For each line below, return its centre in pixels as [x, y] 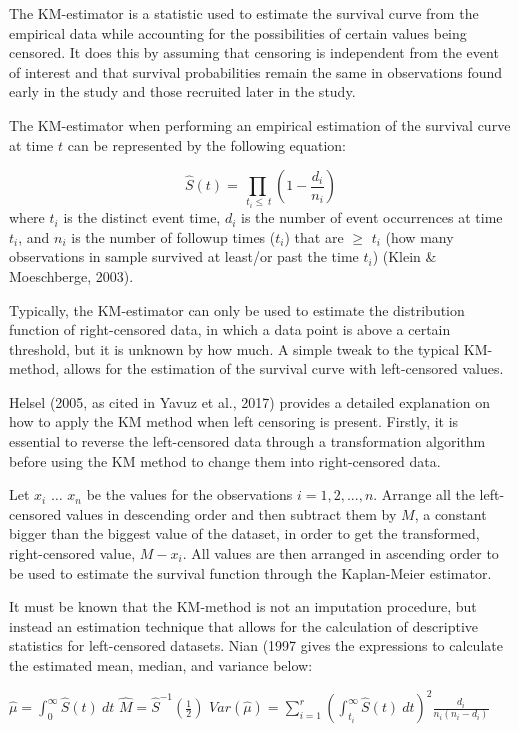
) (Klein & [404, 256]
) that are [314, 236]
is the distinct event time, [142, 217]
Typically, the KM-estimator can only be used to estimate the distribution [237, 309]
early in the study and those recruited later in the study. [182, 91]
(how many [419, 236]
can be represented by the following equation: [206, 144]
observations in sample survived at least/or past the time [184, 256]
